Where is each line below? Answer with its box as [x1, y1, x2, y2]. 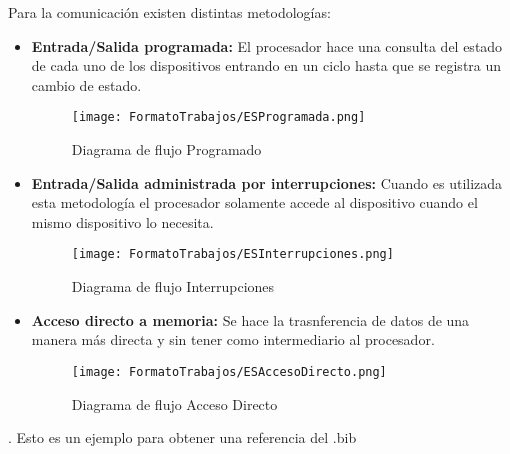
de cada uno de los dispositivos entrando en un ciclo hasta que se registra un [31, 55, 502, 76]
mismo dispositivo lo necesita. [31, 211, 214, 232]
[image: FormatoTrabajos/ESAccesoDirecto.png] [71, 364, 387, 379]
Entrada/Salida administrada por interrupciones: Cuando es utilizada [31, 172, 503, 193]
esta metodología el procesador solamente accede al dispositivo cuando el [31, 192, 478, 213]
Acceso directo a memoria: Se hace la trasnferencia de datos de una [31, 309, 470, 330]
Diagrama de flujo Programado [71, 139, 262, 160]
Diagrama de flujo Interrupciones [71, 276, 275, 297]
